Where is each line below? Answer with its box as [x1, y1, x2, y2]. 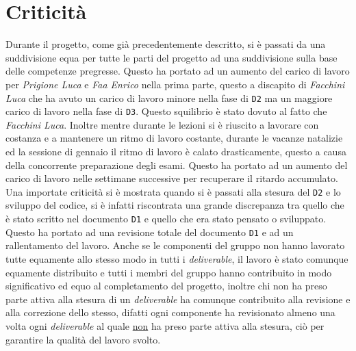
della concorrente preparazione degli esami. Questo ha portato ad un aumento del [5, 157, 348, 172]
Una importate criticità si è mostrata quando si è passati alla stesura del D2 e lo [5, 184, 341, 198]
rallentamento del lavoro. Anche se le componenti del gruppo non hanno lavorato [5, 238, 345, 252]
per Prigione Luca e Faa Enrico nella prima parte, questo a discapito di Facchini [5, 77, 345, 91]
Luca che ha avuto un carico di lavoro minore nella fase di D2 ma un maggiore [5, 90, 333, 105]
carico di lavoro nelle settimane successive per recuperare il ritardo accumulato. [5, 171, 338, 185]
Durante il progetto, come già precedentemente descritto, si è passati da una [5, 37, 326, 51]
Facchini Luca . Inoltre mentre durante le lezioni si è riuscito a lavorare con [5, 117, 319, 131]
